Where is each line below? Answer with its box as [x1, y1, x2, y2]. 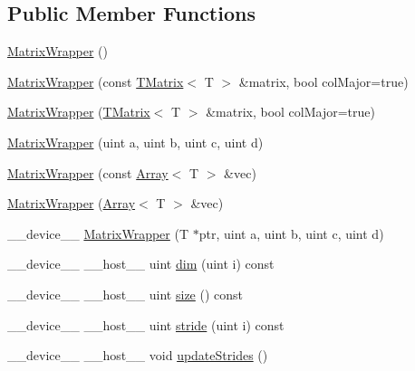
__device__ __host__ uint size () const [7, 284, 243, 303]
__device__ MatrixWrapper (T [7, 224, 189, 243]
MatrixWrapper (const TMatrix [7, 71, 184, 90]
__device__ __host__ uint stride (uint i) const [7, 315, 285, 334]
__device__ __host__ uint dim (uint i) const [7, 254, 275, 273]
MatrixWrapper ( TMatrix [7, 102, 150, 121]
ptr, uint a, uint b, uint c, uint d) [198, 224, 384, 243]
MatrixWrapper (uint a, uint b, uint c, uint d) [7, 132, 264, 151]
